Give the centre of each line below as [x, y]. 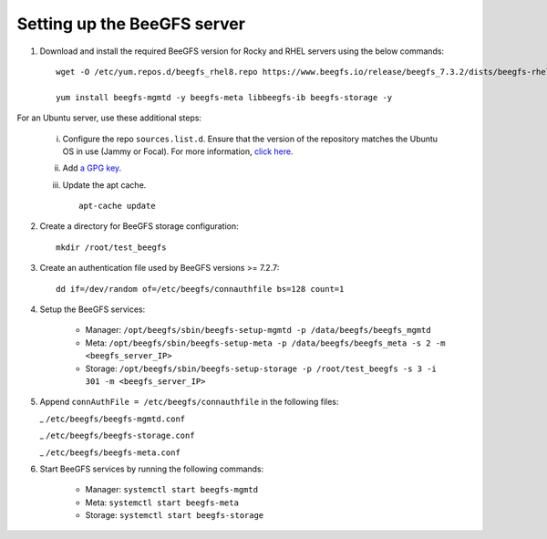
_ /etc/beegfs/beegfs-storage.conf [117, 435]
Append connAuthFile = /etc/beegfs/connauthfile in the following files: [189, 402]
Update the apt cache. [104, 185]
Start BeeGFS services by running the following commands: [152, 469]
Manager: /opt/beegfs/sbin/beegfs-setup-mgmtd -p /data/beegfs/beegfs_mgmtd [258, 330]
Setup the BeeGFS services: [93, 309]
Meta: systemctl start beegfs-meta [162, 503]
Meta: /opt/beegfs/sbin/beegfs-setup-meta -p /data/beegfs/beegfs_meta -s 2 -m [265, 343]
